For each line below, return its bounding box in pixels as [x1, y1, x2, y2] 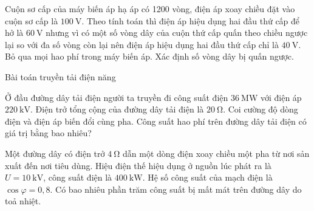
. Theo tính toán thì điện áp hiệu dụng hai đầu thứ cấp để [81, 14, 300, 27]
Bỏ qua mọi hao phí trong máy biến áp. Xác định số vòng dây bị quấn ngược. [5, 50, 294, 63]
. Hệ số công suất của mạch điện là [142, 171, 273, 184]
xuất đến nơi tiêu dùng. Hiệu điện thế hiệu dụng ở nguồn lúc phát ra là [5, 159, 271, 171]
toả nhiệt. [5, 195, 41, 207]
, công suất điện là [43, 171, 112, 184]
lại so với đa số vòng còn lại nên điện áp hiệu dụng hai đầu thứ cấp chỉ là [5, 38, 279, 50]
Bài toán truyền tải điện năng [5, 70, 116, 83]
